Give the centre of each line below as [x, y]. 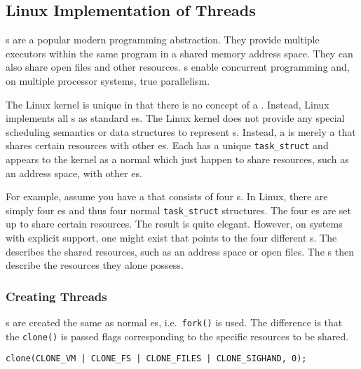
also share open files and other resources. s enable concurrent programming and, [178, 67]
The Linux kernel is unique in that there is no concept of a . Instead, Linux [168, 104]
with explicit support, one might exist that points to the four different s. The [171, 238]
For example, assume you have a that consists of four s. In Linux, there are [167, 196]
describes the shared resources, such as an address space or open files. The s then [180, 251]
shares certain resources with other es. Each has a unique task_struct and [167, 145]
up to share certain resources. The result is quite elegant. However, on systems [174, 224]
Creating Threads [56, 296]
